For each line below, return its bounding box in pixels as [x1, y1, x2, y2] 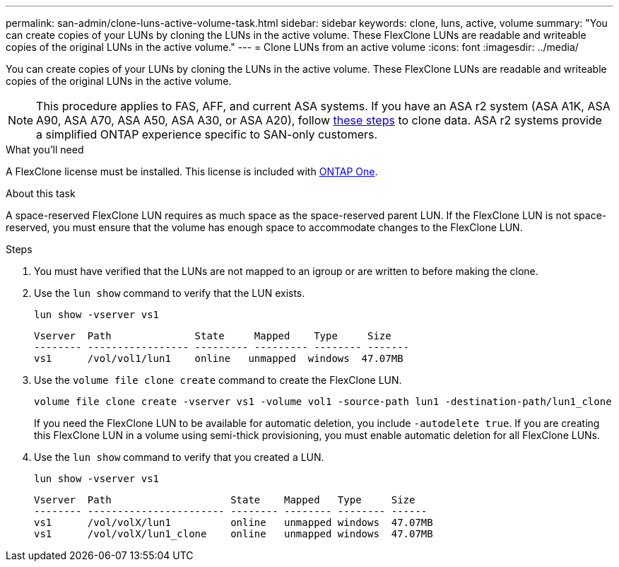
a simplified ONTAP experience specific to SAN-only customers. [36, 127, 378, 141]
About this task [6, 187, 76, 199]
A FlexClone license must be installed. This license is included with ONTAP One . [6, 165, 378, 177]
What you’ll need [6, 144, 84, 156]
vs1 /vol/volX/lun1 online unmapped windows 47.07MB [34, 517, 433, 528]
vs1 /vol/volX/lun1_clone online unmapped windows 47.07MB [34, 528, 433, 539]
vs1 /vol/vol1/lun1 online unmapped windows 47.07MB [34, 353, 403, 364]
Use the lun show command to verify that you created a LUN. [34, 451, 324, 463]
